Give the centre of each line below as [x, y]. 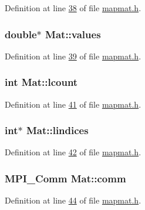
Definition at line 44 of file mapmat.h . [73, 200]
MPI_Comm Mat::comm [65, 178]
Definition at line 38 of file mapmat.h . [73, 8]
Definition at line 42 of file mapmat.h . [73, 152]
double [21, 34]
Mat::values [73, 34]
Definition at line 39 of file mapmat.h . [73, 56]
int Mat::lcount [41, 82]
